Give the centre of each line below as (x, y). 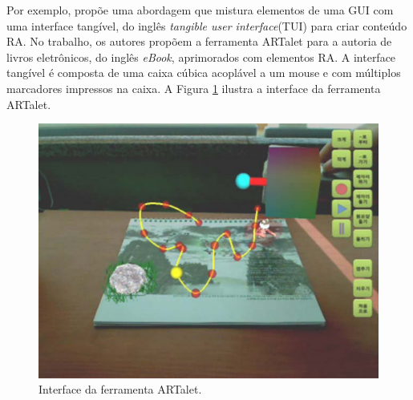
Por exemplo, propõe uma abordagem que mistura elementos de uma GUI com (200, 10)
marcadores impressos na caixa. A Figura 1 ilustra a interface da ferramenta (194, 88)
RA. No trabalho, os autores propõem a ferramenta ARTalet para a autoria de (199, 41)
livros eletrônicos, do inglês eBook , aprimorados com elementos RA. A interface (201, 57)
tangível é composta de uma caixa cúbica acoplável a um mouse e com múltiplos (204, 73)
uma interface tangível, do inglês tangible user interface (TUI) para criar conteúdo (207, 25)
